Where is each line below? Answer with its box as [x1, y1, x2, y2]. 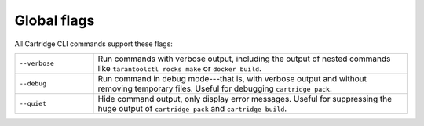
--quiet [19, 99, 47, 108]
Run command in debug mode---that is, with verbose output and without [97, 73, 367, 84]
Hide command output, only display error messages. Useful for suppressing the [97, 93, 393, 104]
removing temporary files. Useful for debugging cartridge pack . [97, 83, 333, 94]
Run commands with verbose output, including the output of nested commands [97, 53, 391, 64]
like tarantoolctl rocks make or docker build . [97, 63, 262, 74]
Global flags [14, 12, 95, 29]
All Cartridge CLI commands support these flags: [14, 39, 173, 49]
